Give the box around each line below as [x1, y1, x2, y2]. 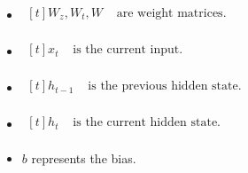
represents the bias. [31, 149, 136, 168]
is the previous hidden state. [88, 80, 242, 93]
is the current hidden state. [73, 116, 221, 130]
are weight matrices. [116, 7, 227, 20]
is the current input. [73, 43, 183, 57]
